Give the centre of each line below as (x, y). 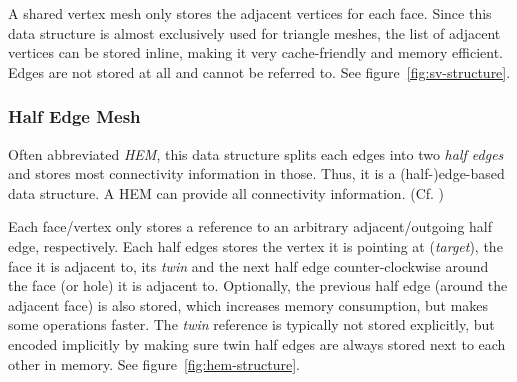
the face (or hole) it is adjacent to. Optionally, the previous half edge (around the (258, 285)
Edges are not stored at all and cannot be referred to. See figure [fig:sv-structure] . (259, 71)
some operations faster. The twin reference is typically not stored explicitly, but (251, 324)
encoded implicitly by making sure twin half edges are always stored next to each (257, 343)
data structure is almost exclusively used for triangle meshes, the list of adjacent (254, 32)
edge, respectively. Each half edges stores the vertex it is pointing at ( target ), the (255, 245)
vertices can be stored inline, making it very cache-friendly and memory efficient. (255, 52)
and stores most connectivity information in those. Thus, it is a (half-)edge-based (256, 173)
